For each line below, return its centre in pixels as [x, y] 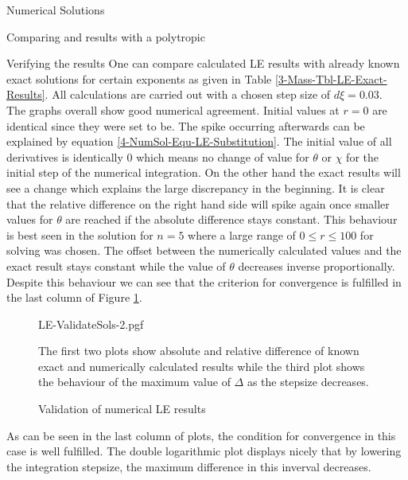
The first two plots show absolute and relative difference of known [199, 351]
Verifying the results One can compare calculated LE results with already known [203, 63]
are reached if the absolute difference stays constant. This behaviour [231, 219]
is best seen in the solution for [80, 234]
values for [30, 219]
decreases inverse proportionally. [317, 265]
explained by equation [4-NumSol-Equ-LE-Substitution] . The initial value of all [199, 141]
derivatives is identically [65, 156]
